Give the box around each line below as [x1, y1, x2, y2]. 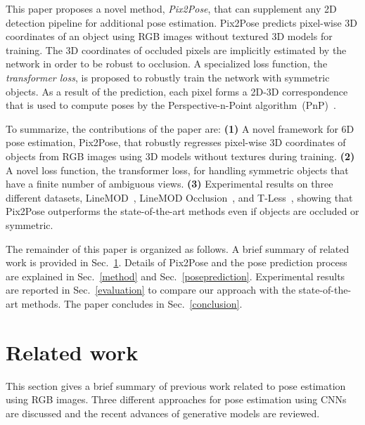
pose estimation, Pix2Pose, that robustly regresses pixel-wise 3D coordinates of [6, 135, 346, 150]
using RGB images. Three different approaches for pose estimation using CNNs [6, 392, 347, 407]
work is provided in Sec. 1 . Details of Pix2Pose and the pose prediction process [6, 255, 347, 270]
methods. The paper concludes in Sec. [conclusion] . [21, 296, 243, 310]
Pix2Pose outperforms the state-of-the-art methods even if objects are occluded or [6, 204, 359, 218]
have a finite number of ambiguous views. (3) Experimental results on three [6, 176, 333, 191]
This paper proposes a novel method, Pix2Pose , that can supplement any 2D [6, 1, 337, 15]
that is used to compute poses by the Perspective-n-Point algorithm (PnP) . [6, 98, 336, 112]
